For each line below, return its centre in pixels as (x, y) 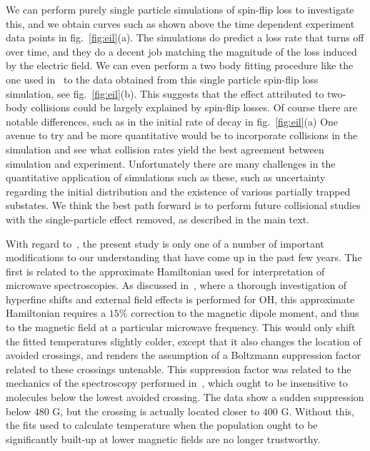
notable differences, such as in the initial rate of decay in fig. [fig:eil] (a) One (172, 121)
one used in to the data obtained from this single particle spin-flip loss (162, 79)
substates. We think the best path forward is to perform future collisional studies (183, 205)
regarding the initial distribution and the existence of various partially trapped (178, 191)
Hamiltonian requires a (56, 313)
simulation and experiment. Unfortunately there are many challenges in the (171, 163)
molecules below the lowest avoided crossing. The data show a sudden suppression (185, 397)
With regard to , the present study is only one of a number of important (165, 243)
